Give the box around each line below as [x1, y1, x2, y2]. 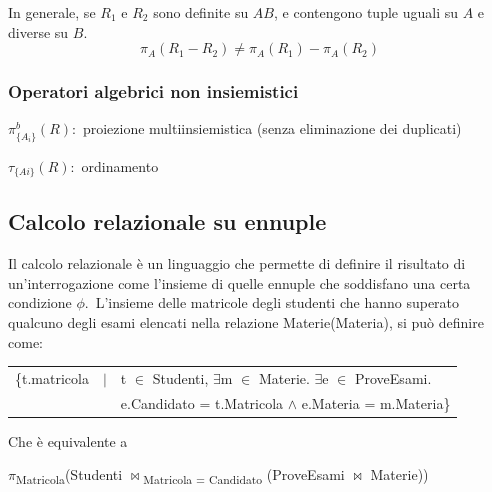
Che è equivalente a [8, 430, 128, 451]
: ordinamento [70, 155, 159, 176]
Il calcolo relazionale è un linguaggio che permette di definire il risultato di [8, 253, 466, 274]
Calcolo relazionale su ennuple [8, 206, 327, 237]
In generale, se [8, 2, 96, 22]
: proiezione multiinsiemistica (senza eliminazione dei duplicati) [72, 118, 462, 139]
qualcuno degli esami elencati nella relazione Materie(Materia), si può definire [8, 312, 484, 332]
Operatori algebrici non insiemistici [8, 79, 299, 104]
